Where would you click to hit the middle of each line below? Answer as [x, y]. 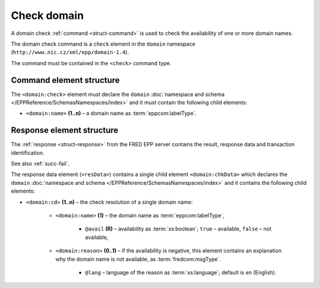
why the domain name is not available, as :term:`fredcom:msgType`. [138, 259]
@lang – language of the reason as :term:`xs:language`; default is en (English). [181, 272]
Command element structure [65, 80]
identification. [28, 153]
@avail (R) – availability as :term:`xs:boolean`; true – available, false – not [178, 229]
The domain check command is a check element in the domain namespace [103, 44]
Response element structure [65, 130]
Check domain [47, 15]
